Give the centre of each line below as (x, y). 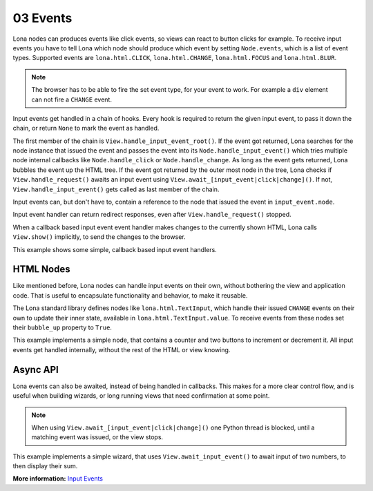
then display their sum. (45, 466)
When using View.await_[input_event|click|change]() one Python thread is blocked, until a (173, 427)
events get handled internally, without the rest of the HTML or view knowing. (122, 349)
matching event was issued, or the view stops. (97, 437)
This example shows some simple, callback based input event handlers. (115, 249)
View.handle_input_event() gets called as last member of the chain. (116, 189)
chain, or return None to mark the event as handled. (86, 128)
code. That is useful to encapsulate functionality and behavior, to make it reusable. (130, 295)
